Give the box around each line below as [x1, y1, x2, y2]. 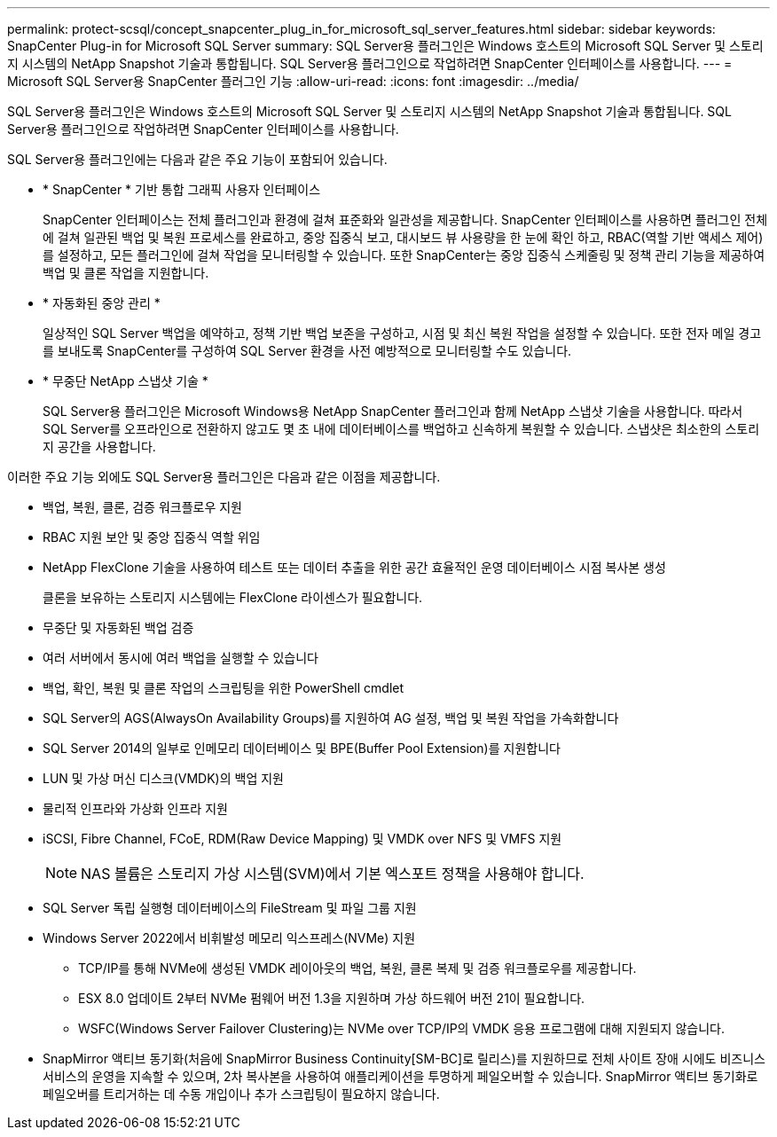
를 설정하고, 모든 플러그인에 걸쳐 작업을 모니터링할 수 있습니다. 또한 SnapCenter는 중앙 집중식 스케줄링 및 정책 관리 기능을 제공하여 [43, 247, 765, 263]
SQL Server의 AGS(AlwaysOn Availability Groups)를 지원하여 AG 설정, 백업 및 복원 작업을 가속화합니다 [43, 710, 619, 725]
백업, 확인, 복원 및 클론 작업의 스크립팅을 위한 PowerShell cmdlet [43, 680, 404, 695]
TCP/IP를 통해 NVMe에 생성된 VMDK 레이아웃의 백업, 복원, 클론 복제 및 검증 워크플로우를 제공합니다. [78, 961, 637, 976]
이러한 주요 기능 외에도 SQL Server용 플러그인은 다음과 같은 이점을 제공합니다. [7, 469, 441, 484]
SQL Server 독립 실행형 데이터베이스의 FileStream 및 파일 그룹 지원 [43, 900, 417, 915]
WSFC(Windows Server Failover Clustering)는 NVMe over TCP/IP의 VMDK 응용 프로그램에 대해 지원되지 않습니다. [78, 1021, 725, 1036]
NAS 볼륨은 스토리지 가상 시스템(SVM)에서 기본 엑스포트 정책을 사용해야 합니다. [81, 865, 585, 882]
